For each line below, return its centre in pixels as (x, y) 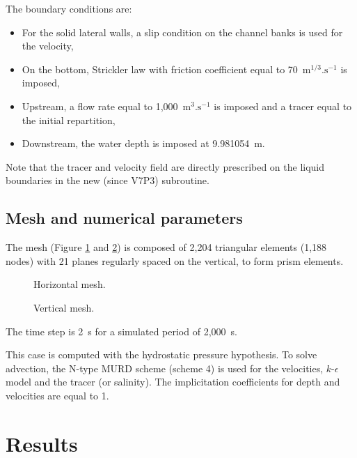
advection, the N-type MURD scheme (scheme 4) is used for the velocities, (165, 368)
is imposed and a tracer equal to (283, 106)
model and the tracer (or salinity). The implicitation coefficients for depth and (173, 382)
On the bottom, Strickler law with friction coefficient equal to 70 (160, 69)
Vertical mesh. (64, 307)
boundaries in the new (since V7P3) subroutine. (108, 180)
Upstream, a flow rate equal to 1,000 (100, 106)
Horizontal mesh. (70, 284)
